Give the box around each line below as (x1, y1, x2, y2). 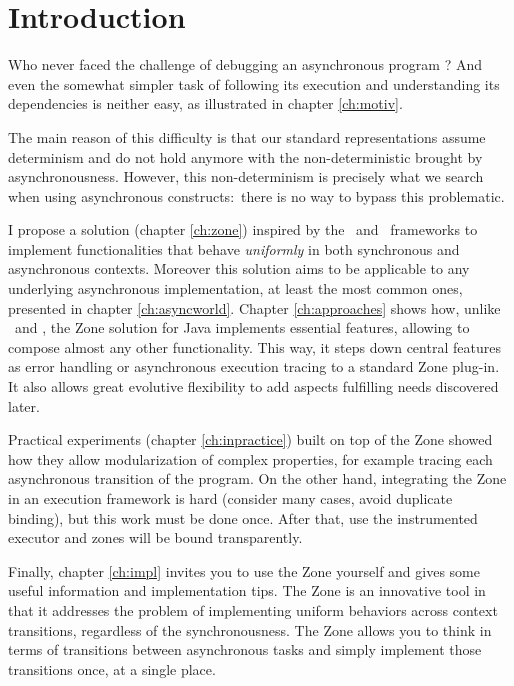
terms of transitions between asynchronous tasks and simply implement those (8, 639, 482, 660)
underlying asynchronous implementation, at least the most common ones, (8, 278, 463, 299)
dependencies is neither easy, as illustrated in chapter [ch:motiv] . (8, 93, 403, 114)
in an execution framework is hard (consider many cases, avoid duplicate (8, 488, 453, 508)
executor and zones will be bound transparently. (8, 527, 303, 548)
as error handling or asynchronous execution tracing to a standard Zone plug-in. (8, 356, 500, 377)
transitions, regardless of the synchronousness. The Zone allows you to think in (8, 619, 492, 640)
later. (8, 395, 40, 416)
